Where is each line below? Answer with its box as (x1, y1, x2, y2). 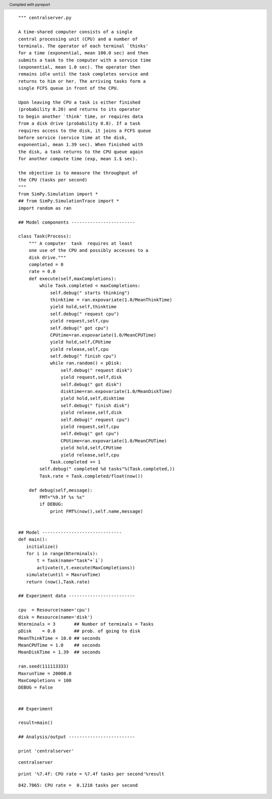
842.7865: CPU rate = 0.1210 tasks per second (18, 782, 138, 788)
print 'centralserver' (18, 748, 75, 754)
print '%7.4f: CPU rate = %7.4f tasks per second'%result (18, 771, 165, 777)
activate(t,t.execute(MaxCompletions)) (37, 565, 135, 570)
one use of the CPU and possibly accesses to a (28, 247, 149, 253)
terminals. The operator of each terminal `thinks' (18, 43, 149, 49)
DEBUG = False (18, 685, 53, 690)
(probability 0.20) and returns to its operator (18, 106, 141, 112)
